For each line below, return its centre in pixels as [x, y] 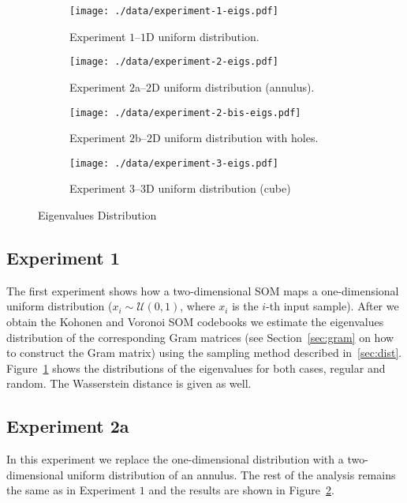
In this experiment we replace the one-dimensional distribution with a [175, 459]
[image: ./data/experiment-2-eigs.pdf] [174, 62]
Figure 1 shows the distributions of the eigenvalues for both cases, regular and [196, 368]
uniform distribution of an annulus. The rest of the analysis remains [232, 474]
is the [245, 306]
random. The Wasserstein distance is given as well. [129, 383]
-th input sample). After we [332, 306]
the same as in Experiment [71, 490]
